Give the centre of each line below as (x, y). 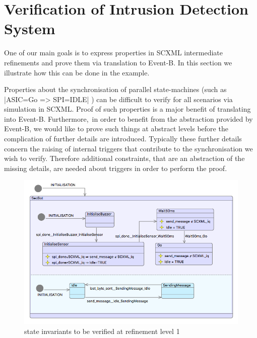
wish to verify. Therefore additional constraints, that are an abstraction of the (124, 158)
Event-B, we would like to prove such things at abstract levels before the (116, 129)
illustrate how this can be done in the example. (77, 72)
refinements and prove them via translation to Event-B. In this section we (118, 62)
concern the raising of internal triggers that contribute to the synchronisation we (128, 148)
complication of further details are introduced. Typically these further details (123, 139)
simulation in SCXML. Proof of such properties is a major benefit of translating (127, 109)
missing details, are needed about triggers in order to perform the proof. (116, 168)
